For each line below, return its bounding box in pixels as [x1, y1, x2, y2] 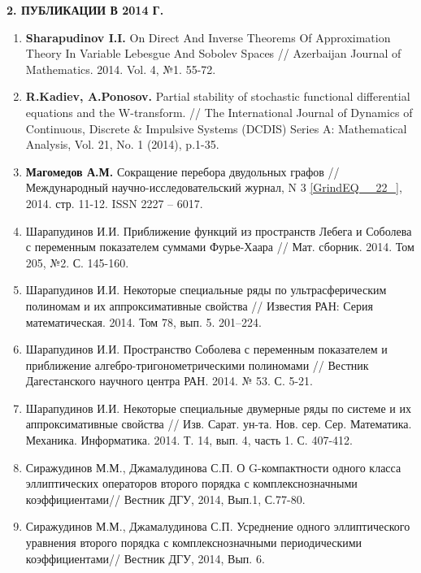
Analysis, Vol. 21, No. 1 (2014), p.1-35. [25, 136, 219, 153]
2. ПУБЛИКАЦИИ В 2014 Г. [7, 2, 164, 18]
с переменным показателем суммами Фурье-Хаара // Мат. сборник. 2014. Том [25, 238, 414, 255]
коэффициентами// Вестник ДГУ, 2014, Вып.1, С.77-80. [25, 490, 306, 507]
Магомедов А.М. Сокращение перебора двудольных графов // [25, 163, 340, 180]
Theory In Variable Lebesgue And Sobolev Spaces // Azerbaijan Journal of [25, 45, 401, 62]
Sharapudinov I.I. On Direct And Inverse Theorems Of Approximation [25, 28, 391, 46]
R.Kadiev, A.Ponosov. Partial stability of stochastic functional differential [25, 88, 410, 105]
